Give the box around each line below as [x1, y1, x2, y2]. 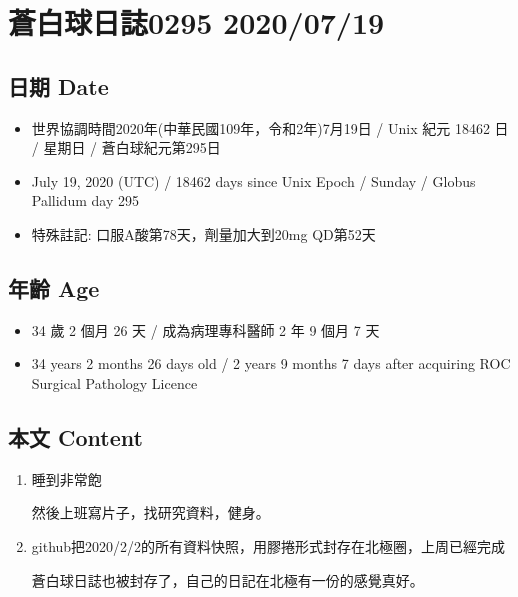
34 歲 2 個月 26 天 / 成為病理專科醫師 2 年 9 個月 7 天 [31, 319, 380, 340]
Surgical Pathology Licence [31, 372, 198, 393]
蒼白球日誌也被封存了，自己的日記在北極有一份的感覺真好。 [31, 569, 424, 590]
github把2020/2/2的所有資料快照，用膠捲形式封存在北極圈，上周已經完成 [31, 535, 506, 556]
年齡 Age [8, 272, 100, 303]
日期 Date [8, 70, 109, 101]
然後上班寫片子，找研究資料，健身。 [31, 502, 270, 523]
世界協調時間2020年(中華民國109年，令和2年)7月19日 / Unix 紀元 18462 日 [31, 117, 509, 138]
